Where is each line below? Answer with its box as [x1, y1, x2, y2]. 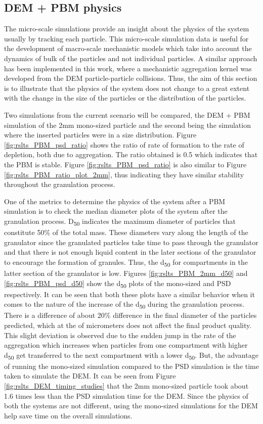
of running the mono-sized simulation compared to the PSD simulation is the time [4, 360, 259, 371]
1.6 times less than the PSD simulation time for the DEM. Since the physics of [4, 390, 248, 401]
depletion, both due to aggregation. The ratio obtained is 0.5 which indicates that [4, 149, 258, 160]
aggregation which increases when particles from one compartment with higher [4, 340, 248, 350]
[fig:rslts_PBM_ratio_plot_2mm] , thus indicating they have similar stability [4, 169, 244, 179]
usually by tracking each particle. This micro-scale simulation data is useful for [4, 33, 249, 43]
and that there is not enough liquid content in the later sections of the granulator [4, 247, 256, 257]
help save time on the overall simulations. [4, 410, 133, 420]
